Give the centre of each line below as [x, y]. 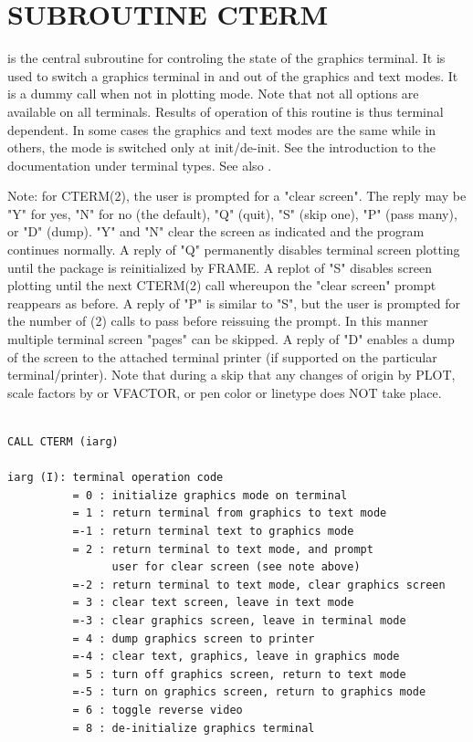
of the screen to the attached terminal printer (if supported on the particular [222, 356]
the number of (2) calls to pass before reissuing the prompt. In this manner [218, 321]
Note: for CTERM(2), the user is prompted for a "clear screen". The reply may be [237, 196]
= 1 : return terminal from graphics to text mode [230, 513]
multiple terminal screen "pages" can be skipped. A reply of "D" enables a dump [231, 339]
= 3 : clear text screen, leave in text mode [213, 603]
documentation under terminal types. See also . [140, 165]
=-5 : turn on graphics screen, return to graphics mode [249, 692]
